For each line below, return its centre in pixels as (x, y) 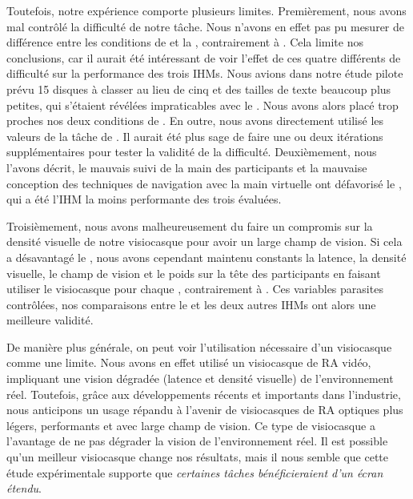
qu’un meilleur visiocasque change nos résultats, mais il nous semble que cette (198, 457)
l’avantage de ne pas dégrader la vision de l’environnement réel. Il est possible (197, 441)
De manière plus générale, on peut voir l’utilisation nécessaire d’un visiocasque (199, 346)
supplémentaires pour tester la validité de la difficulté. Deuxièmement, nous (192, 152)
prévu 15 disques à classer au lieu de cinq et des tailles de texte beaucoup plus (199, 89)
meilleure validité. (50, 320)
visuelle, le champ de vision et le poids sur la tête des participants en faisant (194, 273)
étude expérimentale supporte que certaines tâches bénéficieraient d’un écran (195, 472)
